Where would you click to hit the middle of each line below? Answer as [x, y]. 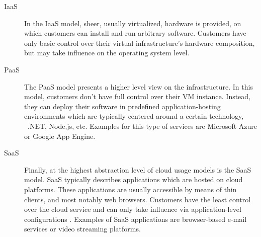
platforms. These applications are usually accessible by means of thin [130, 189]
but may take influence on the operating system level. [107, 53]
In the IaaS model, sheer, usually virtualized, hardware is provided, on [133, 23]
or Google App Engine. [60, 136]
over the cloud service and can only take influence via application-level [133, 209]
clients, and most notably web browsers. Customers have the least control [138, 199]
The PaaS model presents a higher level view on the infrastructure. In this [139, 86]
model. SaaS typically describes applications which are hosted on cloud [134, 179]
